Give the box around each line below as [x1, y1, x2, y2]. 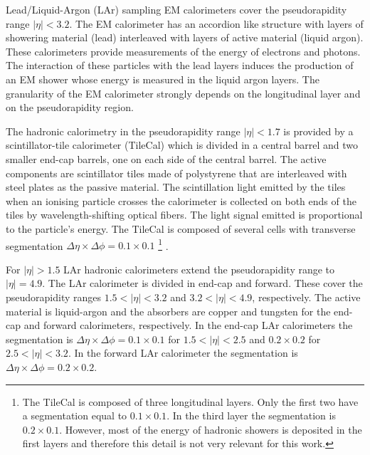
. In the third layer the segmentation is [166, 408, 336, 423]
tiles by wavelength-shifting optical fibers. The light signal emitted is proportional [6, 207, 363, 222]
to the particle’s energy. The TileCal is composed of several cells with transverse [6, 221, 356, 236]
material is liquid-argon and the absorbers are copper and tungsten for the [6, 303, 331, 318]
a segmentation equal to [22, 408, 127, 423]
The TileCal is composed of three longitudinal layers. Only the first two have [22, 394, 359, 409]
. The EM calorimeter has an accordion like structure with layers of [69, 16, 364, 31]
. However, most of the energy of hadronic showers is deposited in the [59, 422, 362, 436]
